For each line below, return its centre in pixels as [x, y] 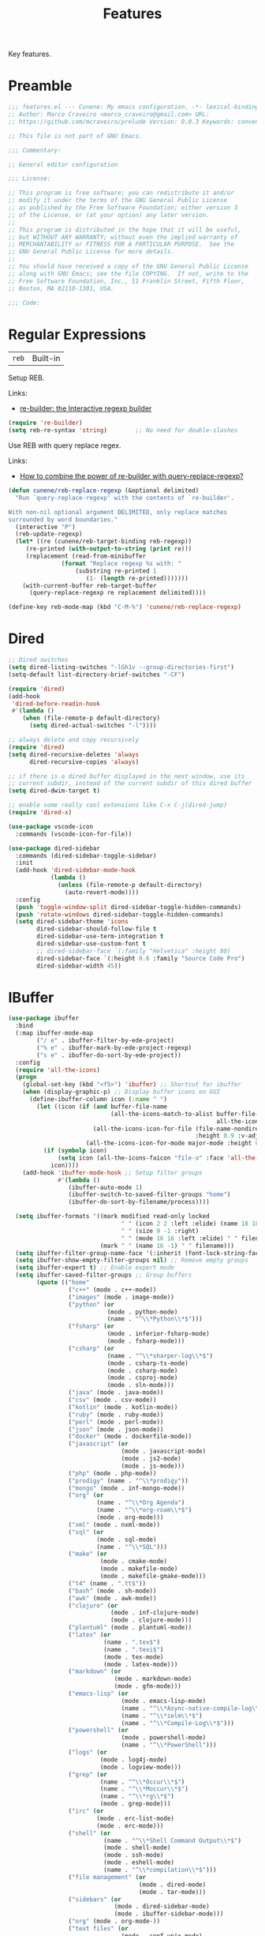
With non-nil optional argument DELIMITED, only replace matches [118, 512]
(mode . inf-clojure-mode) [155, 1613]
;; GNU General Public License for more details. [91, 252]
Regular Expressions [77, 335]
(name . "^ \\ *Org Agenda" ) [140, 1503]
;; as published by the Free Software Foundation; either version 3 [123, 208]
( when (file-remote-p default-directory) [91, 718]
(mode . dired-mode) [172, 1885]
